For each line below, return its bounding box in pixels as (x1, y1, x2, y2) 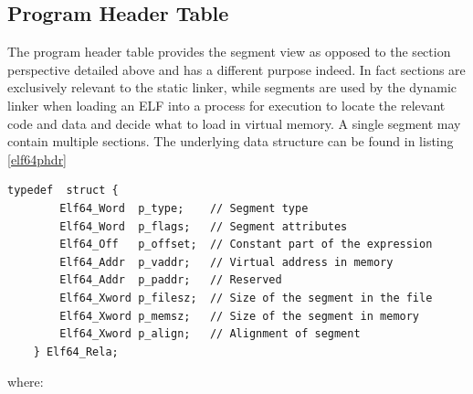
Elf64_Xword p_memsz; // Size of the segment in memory (59, 309, 420, 323)
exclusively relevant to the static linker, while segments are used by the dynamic (7, 78, 457, 97)
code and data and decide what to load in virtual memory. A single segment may (7, 113, 461, 133)
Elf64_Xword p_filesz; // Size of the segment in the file (59, 291, 433, 304)
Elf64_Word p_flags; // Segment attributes (59, 219, 348, 233)
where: (7, 372, 44, 391)
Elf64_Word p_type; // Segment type (59, 201, 309, 215)
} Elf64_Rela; (33, 345, 119, 358)
